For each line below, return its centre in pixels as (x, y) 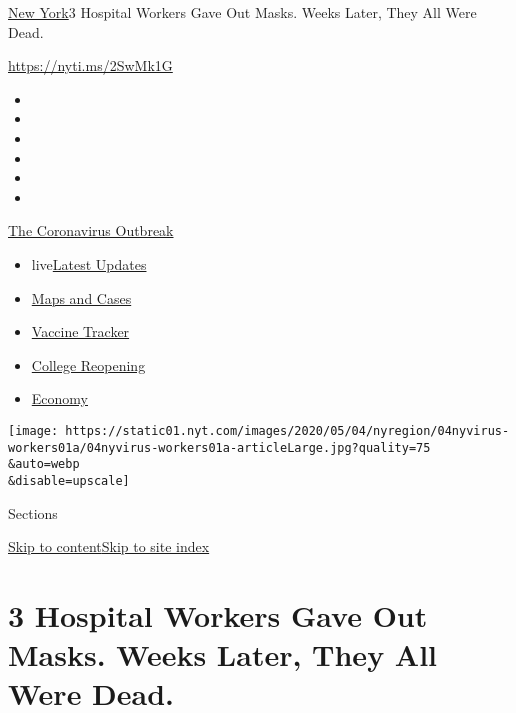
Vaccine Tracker (80, 331)
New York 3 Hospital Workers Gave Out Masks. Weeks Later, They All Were (242, 12)
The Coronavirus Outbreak (91, 230)
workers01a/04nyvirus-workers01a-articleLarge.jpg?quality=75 (219, 447)
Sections (33, 512)
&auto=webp (44, 464)
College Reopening (88, 364)
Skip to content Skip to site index (109, 546)
